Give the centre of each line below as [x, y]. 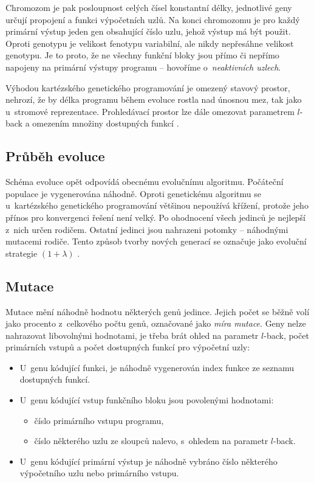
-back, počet [286, 335]
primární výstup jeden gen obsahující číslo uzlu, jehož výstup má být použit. [148, 31]
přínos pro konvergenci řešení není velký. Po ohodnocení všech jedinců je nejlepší [155, 217]
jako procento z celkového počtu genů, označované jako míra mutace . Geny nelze [156, 323]
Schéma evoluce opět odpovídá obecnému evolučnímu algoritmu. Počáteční [145, 182]
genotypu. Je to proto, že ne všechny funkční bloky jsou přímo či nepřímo [142, 55]
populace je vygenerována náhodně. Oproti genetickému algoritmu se [133, 193]
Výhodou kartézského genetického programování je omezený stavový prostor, [148, 87]
